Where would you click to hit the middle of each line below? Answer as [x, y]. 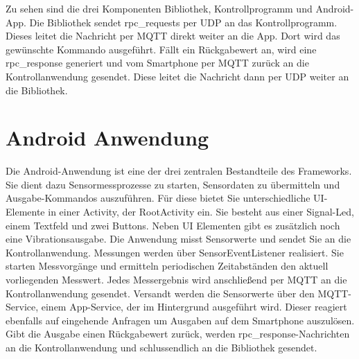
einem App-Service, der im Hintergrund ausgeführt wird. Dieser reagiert [194, 307]
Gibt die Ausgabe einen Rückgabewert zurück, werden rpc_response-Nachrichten [178, 334]
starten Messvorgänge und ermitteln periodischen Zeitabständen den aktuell [167, 266]
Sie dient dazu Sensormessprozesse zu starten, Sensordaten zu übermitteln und [173, 184]
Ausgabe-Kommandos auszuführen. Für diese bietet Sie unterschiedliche [158, 198]
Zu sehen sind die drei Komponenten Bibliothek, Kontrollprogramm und [159, 8]
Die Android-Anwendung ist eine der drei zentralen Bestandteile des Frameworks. [179, 171]
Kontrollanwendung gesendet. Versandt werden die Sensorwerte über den [160, 293]
